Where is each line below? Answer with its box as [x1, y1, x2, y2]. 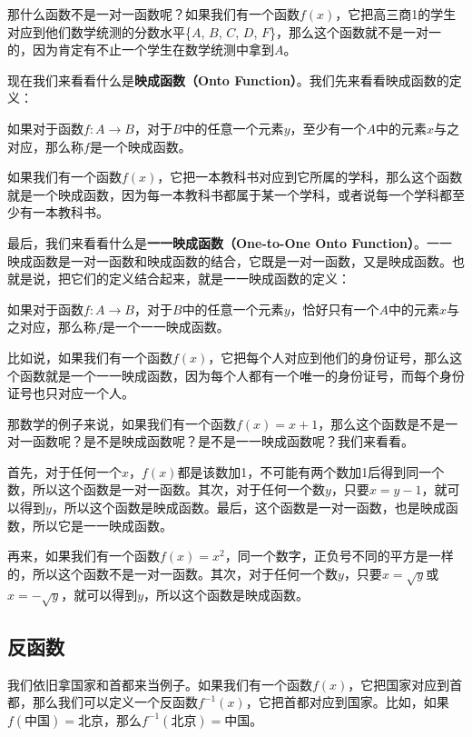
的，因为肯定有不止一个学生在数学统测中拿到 [7, 40, 274, 59]
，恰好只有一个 [290, 299, 379, 318]
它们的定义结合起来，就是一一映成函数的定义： [70, 269, 350, 288]
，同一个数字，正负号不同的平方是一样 [224, 546, 454, 565]
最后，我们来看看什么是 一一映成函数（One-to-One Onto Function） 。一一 [7, 233, 453, 252]
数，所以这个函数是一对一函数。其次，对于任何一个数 [7, 480, 325, 499]
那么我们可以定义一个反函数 [32, 692, 198, 712]
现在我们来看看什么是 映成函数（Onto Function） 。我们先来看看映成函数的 [7, 70, 449, 89]
